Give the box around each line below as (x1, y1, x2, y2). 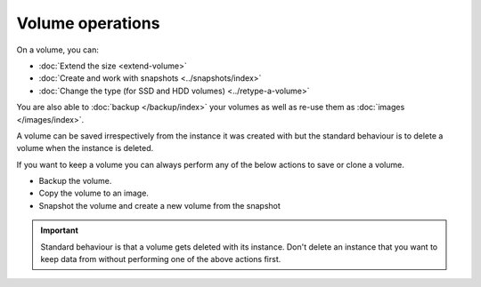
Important (40, 225, 79, 235)
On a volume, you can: (16, 44, 100, 55)
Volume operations (16, 13, 160, 33)
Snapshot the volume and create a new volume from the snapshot (38, 200, 281, 211)
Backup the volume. (38, 176, 112, 187)
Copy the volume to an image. (38, 187, 149, 199)
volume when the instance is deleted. (16, 143, 154, 154)
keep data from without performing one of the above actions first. (40, 254, 281, 265)
